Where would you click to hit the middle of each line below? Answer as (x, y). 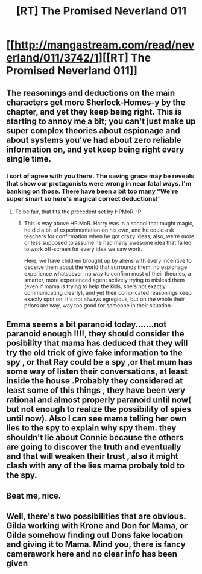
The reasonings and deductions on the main (91, 93)
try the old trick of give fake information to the (94, 353)
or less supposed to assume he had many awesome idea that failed (108, 242)
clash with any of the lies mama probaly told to (96, 466)
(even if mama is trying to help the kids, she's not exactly (95, 286)
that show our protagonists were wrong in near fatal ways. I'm (99, 183)
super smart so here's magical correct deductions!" (84, 198)
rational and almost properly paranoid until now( (99, 400)
